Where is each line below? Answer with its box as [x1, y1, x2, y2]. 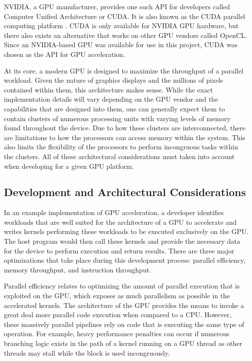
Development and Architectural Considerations [4, 184, 246, 199]
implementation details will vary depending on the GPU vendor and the [4, 94, 218, 104]
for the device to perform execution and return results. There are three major [4, 245, 235, 255]
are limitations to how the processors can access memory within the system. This [4, 132, 245, 142]
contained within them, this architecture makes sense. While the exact [4, 84, 213, 94]
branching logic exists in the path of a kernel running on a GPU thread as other [4, 338, 242, 348]
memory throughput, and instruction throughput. [4, 264, 151, 274]
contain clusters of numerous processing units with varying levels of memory [4, 113, 231, 123]
